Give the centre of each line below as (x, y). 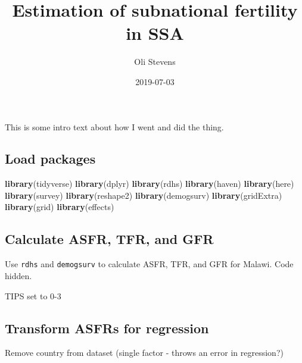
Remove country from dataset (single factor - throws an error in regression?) (144, 353)
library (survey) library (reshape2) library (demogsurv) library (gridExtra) (144, 195)
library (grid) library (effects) (60, 207)
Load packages (50, 159)
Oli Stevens (155, 62)
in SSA (155, 33)
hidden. (18, 275)
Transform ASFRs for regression (107, 328)
